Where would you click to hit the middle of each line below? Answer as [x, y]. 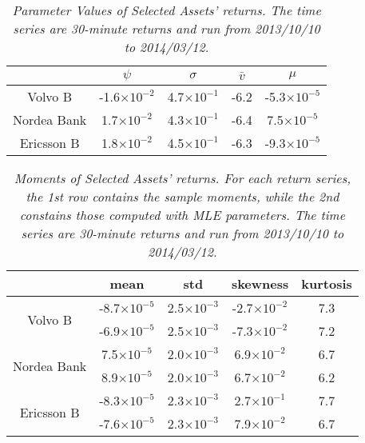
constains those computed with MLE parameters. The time [182, 215]
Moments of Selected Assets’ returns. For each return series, [182, 178]
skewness [260, 283]
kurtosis [327, 283]
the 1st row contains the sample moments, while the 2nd [182, 196]
